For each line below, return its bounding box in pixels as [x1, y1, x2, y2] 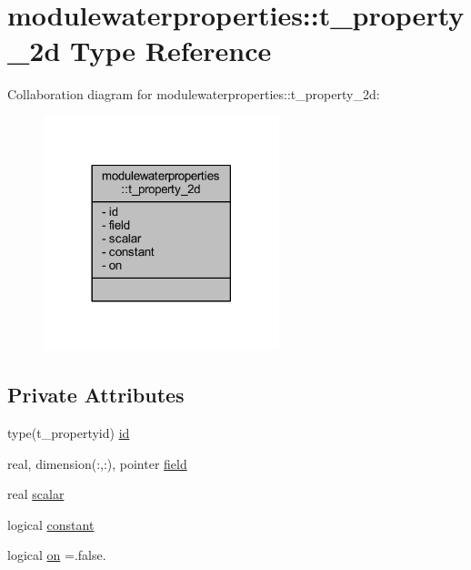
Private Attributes [7, 381, 185, 409]
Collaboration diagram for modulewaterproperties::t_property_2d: [7, 85, 380, 104]
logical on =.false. [7, 545, 106, 565]
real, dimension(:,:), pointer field [7, 453, 187, 473]
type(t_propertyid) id [7, 423, 130, 443]
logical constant [7, 514, 95, 534]
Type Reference [70, 32, 272, 69]
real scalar [7, 484, 65, 504]
